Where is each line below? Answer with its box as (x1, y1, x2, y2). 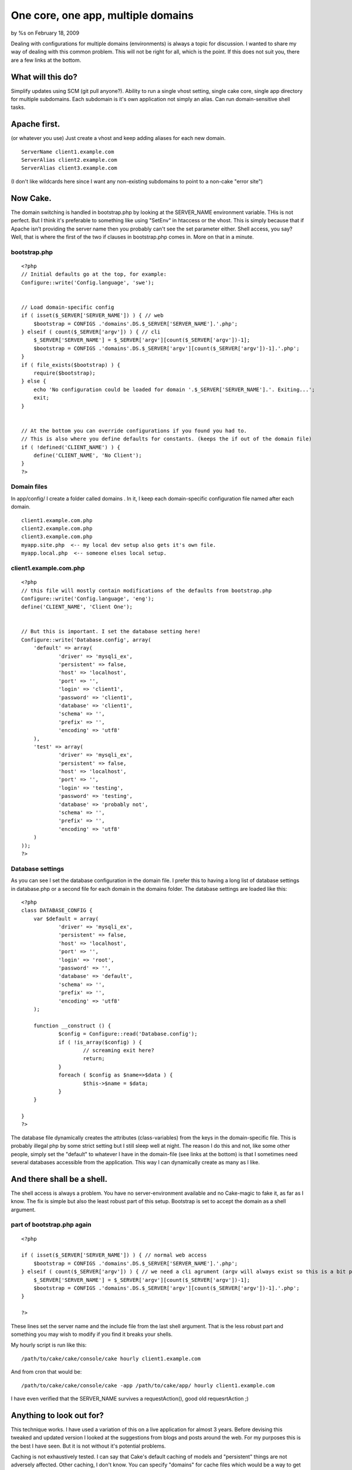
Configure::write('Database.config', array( (21, 636, 152, 643)
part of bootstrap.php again (11, 1221, 92, 1229)
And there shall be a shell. (11, 1174, 108, 1184)
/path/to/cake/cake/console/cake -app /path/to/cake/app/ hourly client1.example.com (21, 1382, 275, 1389)
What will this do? (11, 72, 77, 82)
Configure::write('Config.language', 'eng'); (21, 595, 155, 602)
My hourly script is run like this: (11, 1341, 87, 1349)
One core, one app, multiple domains (11, 9, 194, 22)
